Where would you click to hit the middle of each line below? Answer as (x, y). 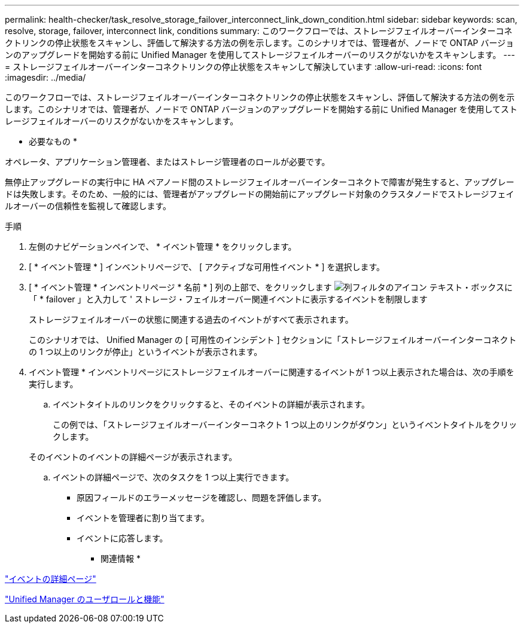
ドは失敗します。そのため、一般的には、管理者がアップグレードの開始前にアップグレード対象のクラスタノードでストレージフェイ (260, 194)
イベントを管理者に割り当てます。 (143, 518)
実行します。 (54, 384)
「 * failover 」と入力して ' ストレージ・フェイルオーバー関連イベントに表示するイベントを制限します (228, 299)
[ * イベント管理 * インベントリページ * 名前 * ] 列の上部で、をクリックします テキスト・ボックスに (271, 287)
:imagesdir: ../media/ (45, 77)
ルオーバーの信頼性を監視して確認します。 (88, 206)
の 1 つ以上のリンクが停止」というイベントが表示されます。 (146, 352)
